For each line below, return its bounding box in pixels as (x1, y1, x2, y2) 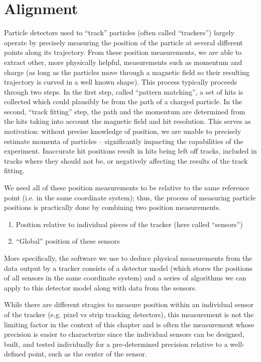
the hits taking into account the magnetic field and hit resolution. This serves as (4, 116, 251, 126)
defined (4, 348, 26, 359)
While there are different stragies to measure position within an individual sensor (4, 299, 254, 310)
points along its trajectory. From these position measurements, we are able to (4, 47, 242, 57)
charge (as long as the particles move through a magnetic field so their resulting (4, 66, 249, 77)
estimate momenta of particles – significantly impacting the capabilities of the (4, 135, 243, 146)
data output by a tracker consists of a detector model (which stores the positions (4, 262, 252, 273)
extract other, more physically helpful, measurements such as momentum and (4, 56, 242, 67)
